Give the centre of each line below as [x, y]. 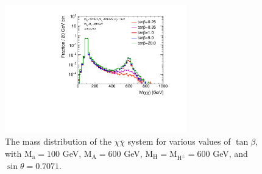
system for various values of [179, 141]
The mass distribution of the [58, 141]
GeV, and [230, 153]
